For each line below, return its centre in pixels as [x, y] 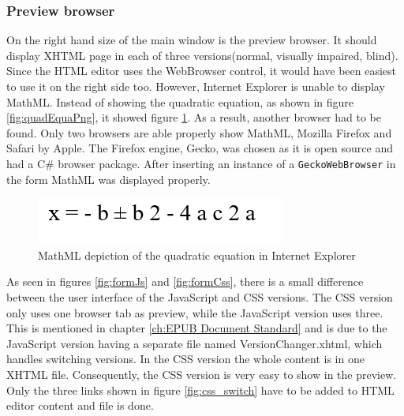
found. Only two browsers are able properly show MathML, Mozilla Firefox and [199, 132]
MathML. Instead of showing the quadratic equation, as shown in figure [180, 101]
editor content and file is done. [80, 405]
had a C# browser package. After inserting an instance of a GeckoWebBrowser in [201, 163]
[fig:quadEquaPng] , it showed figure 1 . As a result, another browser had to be [194, 117]
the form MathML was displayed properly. [108, 179]
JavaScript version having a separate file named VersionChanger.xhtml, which [195, 343]
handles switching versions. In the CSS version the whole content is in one [185, 359]
